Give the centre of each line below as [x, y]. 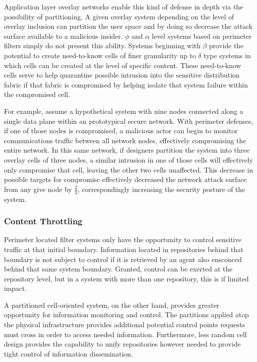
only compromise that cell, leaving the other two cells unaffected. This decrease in [129, 169]
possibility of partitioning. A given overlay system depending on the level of [119, 16]
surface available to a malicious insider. [64, 36]
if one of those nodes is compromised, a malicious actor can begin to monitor [121, 131]
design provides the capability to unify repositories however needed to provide [122, 344]
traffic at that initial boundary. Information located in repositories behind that [124, 249]
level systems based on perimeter [202, 36]
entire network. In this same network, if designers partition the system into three [127, 150]
